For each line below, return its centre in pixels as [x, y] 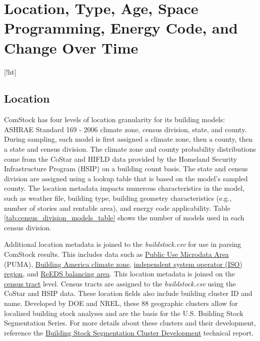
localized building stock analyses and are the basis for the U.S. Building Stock [124, 313]
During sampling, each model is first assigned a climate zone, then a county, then [128, 139]
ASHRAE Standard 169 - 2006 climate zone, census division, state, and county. [125, 129]
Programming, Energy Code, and [121, 28]
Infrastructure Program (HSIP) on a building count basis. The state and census [126, 168]
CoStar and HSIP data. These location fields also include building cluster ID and [128, 293]
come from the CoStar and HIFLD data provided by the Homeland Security [120, 158]
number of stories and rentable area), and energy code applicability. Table [117, 208]
